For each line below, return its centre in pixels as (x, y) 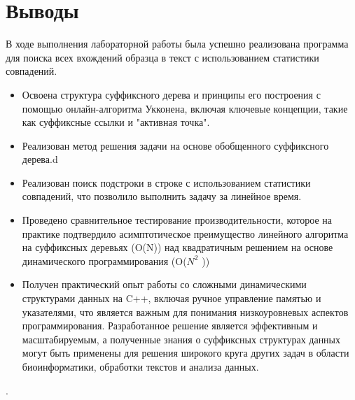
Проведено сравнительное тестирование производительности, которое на (177, 220)
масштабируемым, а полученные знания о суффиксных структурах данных (181, 339)
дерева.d (40, 159)
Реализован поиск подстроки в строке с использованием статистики (166, 182)
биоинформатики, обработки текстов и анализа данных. (140, 366)
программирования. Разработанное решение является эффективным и (170, 326)
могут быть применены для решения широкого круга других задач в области (186, 353)
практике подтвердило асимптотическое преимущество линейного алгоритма (185, 233)
